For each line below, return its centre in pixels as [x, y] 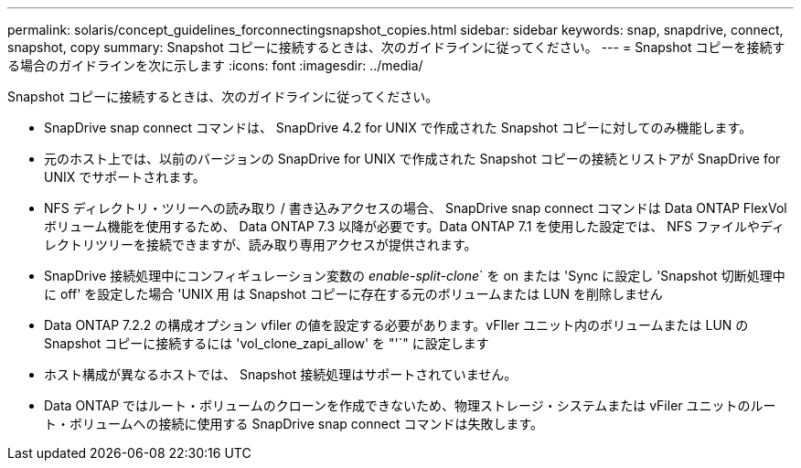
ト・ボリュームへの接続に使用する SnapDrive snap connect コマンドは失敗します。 [294, 424]
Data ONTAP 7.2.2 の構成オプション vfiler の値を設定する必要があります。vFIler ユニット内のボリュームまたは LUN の [396, 325]
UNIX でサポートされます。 [125, 177]
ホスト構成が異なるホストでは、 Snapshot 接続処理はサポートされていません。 [281, 374]
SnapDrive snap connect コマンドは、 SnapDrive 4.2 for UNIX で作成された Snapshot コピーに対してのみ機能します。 [398, 128]
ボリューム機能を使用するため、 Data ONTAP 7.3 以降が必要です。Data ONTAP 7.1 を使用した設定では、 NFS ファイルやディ [414, 226]
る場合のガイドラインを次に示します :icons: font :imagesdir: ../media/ [215, 65]
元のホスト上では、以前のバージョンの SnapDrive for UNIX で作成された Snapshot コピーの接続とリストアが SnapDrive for [412, 159]
